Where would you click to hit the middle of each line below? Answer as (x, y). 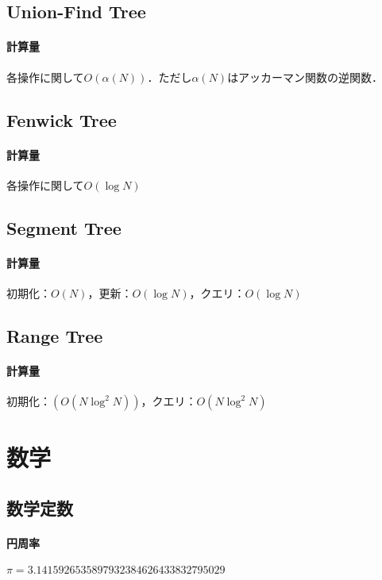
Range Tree (55, 335)
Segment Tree (64, 227)
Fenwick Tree (62, 119)
